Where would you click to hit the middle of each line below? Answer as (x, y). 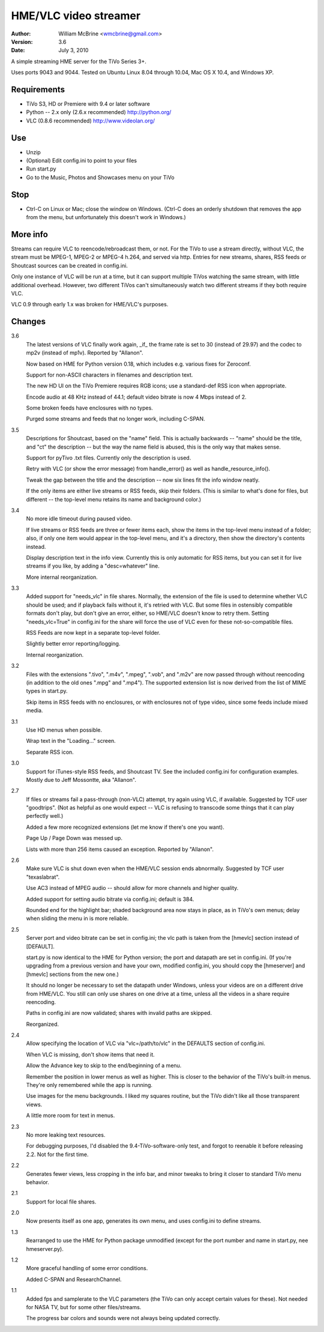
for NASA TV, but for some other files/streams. (84, 1307)
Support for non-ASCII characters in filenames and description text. (109, 375)
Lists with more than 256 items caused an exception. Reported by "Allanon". (120, 849)
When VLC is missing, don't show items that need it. (91, 1055)
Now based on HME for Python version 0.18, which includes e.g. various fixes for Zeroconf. (139, 364)
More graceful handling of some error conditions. (87, 1268)
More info (29, 234)
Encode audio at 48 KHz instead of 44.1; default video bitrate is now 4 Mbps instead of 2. (136, 397)
